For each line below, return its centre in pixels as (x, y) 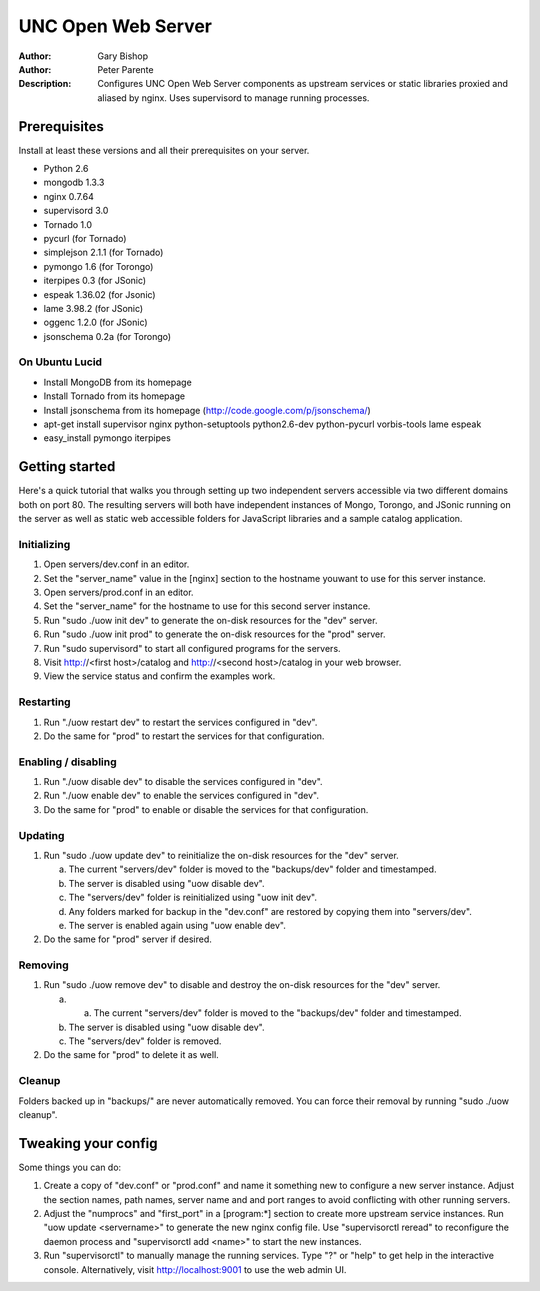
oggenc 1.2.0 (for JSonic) (96, 322)
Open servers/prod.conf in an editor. (118, 592)
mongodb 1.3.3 (74, 182)
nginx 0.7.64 (68, 196)
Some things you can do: (70, 1167)
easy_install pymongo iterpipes (107, 438)
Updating (41, 835)
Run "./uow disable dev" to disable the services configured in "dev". (183, 782)
